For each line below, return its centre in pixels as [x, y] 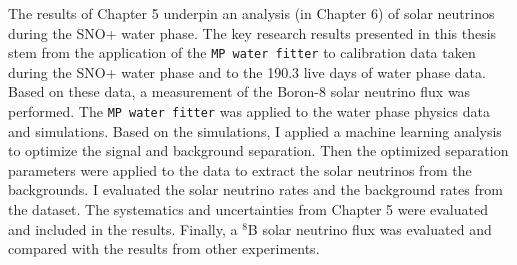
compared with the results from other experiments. [164, 248]
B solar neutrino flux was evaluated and [369, 228]
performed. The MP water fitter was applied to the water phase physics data [249, 111]
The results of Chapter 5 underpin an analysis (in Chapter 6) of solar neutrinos [251, 13]
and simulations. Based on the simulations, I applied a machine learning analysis [255, 130]
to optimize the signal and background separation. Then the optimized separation [258, 150]
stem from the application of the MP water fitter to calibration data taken [242, 52]
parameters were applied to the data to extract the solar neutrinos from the [240, 169]
